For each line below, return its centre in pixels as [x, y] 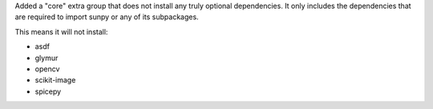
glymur [47, 58]
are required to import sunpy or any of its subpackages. [107, 17]
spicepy [48, 91]
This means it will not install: [61, 31]
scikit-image [55, 80]
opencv [47, 69]
